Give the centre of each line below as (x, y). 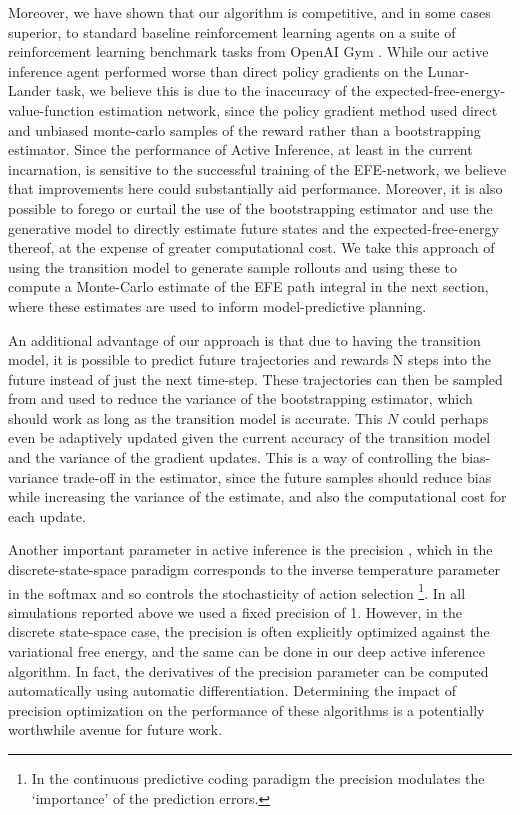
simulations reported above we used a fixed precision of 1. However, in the (235, 611)
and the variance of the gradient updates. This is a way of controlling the (232, 457)
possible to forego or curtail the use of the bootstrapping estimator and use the (250, 207)
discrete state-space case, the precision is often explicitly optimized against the (249, 631)
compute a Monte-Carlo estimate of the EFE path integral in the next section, (248, 286)
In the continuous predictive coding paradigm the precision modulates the (258, 778)
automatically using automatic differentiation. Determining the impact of (232, 690)
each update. (47, 515)
